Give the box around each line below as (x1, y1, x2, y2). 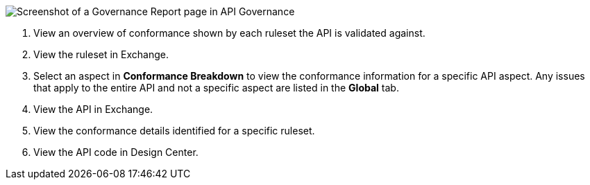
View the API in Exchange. (33, 103, 153, 115)
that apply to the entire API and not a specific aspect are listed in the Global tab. (33, 82, 399, 94)
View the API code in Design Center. (33, 146, 199, 158)
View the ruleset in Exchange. (33, 49, 169, 60)
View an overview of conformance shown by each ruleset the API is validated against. (33, 27, 425, 39)
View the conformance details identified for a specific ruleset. (33, 125, 315, 136)
